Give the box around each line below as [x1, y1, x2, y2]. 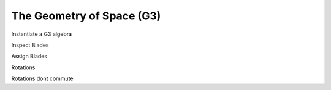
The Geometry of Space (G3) [11, 9, 161, 22]
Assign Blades [11, 52, 48, 60]
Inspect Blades [11, 41, 49, 49]
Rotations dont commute [11, 75, 74, 82]
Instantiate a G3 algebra [11, 30, 72, 38]
